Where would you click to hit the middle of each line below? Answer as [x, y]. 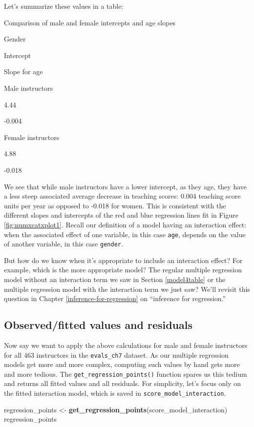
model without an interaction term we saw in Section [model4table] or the [115, 279]
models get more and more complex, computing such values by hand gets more [122, 364]
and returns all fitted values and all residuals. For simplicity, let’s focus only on [123, 383]
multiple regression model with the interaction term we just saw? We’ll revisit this [127, 289]
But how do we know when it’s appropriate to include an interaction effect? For [123, 260]
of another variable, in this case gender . [63, 244]
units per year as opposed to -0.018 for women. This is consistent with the [115, 205]
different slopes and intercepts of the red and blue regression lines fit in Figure [121, 215]
